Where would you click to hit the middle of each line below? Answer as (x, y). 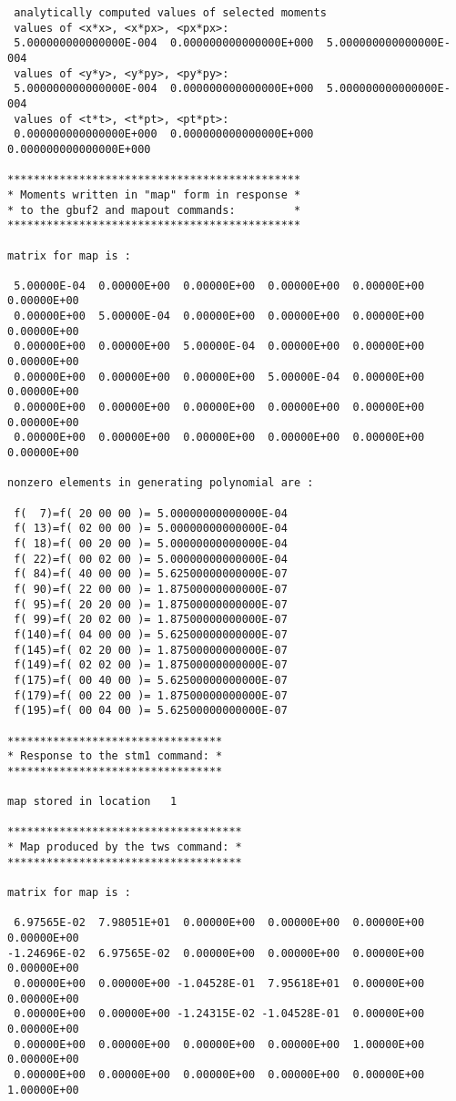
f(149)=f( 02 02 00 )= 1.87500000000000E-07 (151, 665)
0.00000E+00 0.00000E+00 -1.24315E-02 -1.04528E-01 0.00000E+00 (219, 1014)
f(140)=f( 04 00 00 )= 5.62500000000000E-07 (151, 634)
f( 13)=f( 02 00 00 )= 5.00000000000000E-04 (151, 529)
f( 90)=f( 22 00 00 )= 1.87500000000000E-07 (151, 589)
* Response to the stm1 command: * (115, 756)
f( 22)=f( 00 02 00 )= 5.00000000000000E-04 (151, 559)
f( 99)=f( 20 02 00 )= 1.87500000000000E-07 (151, 620)
